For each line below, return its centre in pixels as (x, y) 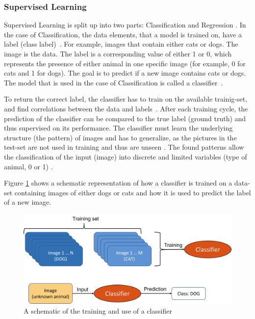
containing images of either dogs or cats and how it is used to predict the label (133, 192)
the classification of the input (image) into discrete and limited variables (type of (126, 156)
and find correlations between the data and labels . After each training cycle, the (126, 108)
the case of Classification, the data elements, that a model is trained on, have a (123, 34)
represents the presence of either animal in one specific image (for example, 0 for (125, 63)
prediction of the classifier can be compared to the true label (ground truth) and (125, 118)
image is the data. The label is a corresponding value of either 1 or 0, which (118, 53)
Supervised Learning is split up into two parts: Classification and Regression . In (125, 25)
